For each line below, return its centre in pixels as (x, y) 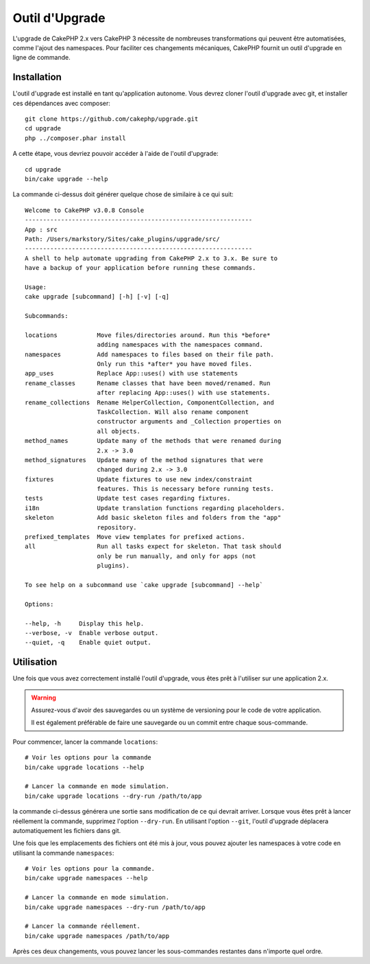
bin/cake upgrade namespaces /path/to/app (97, 936)
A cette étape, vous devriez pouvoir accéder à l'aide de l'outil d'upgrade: (115, 154)
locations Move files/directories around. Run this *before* (148, 335)
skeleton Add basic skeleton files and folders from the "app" (153, 518)
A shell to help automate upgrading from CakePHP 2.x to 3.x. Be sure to (151, 258)
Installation (37, 77)
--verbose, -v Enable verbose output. (92, 633)
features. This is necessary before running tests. (185, 489)
